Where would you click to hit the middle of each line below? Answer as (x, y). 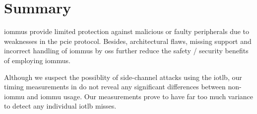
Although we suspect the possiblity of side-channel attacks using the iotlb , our (123, 77)
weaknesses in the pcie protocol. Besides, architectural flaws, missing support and (128, 41)
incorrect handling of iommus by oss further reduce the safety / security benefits (126, 51)
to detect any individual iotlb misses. (60, 106)
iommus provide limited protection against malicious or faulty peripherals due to (127, 31)
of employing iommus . (37, 60)
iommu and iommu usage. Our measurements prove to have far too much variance (129, 96)
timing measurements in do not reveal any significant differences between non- (123, 87)
